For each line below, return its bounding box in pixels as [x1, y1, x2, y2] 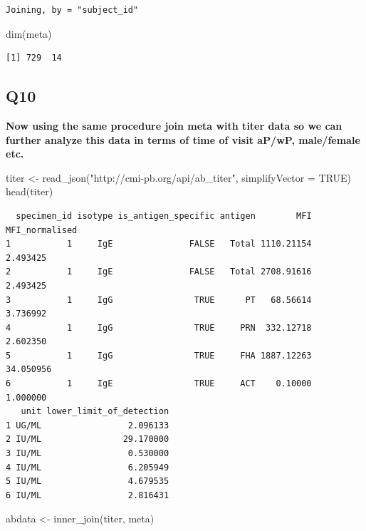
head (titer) [6, 184, 53, 199]
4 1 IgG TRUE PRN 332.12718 [6, 322, 312, 333]
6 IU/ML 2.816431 [6, 490, 169, 500]
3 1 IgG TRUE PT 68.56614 [6, 294, 312, 305]
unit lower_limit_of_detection [21, 406, 169, 417]
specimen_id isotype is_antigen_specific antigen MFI [16, 210, 312, 221]
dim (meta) [6, 26, 52, 41]
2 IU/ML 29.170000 [6, 434, 169, 445]
